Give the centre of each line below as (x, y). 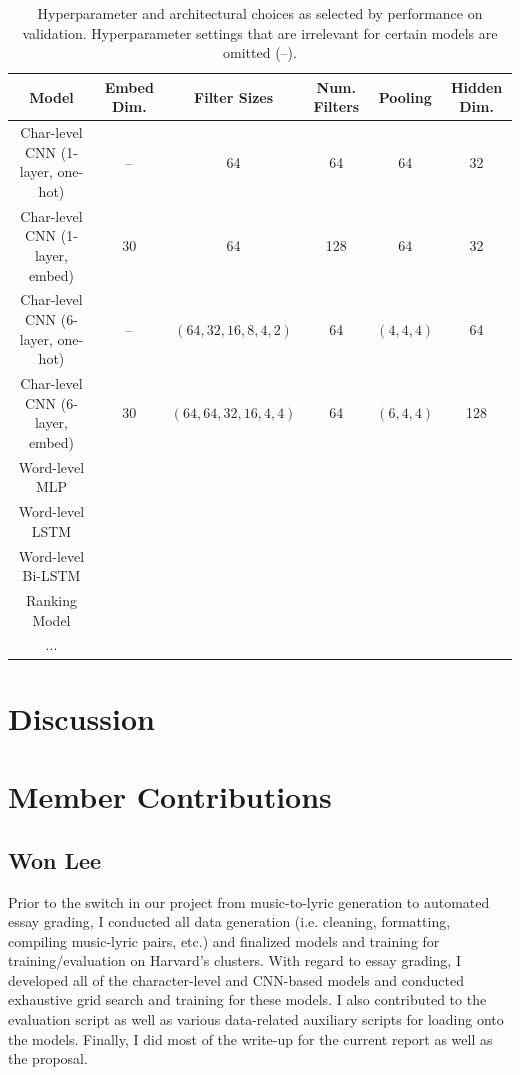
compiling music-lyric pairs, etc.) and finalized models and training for (224, 940)
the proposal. (48, 1058)
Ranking (51, 600)
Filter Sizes (234, 96)
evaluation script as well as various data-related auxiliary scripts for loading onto (256, 1019)
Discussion (81, 717)
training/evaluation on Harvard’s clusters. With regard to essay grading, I (234, 960)
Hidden (476, 86)
